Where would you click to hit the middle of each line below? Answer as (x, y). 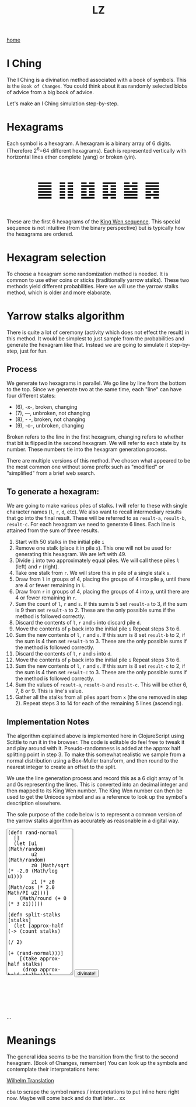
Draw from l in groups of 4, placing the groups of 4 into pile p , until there (102, 579)
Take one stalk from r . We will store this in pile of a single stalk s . (93, 573)
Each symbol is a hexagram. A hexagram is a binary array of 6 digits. (89, 143)
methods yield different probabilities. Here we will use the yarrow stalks (92, 286)
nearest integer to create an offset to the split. (62, 767)
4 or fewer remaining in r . (46, 598)
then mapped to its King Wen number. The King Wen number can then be (94, 791)
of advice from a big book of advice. (50, 92)
